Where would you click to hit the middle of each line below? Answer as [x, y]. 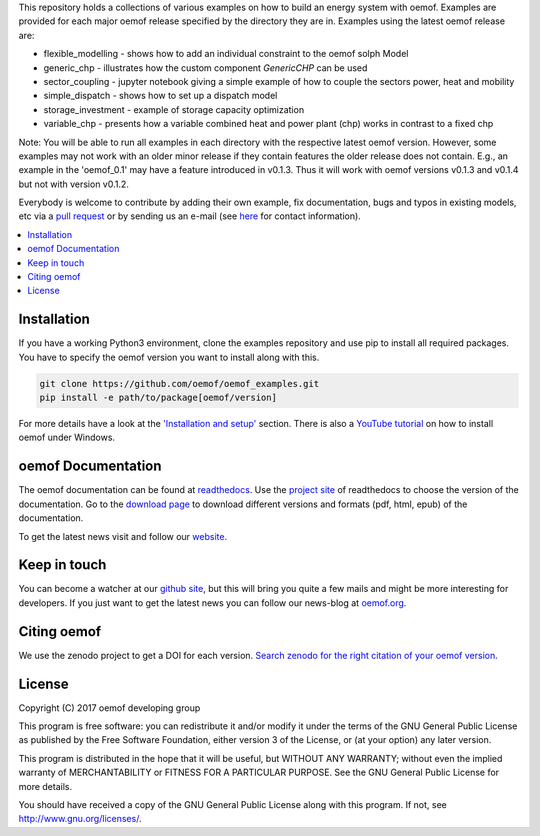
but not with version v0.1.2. [74, 184]
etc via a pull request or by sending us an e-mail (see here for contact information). [190, 216]
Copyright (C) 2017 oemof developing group [109, 707]
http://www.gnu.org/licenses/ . [80, 819]
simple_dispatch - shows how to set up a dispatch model [160, 96]
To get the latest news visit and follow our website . [123, 536]
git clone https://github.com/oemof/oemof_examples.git [179, 383]
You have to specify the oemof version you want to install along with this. [169, 357]
